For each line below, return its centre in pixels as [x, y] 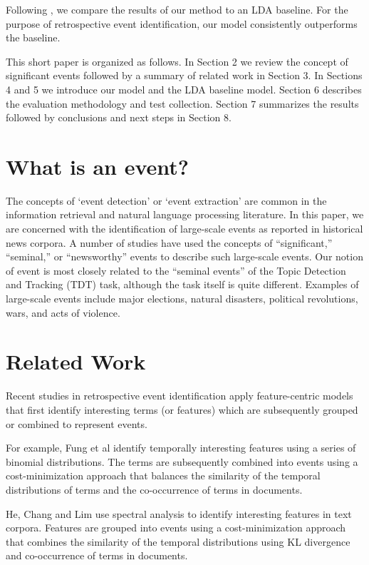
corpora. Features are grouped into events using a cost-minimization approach [176, 528]
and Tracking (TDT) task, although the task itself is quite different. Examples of [182, 284]
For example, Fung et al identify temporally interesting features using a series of [181, 448]
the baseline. [33, 37]
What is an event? [98, 166]
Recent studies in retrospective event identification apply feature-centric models [180, 396]
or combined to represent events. [77, 423]
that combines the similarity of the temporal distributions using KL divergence [178, 541]
